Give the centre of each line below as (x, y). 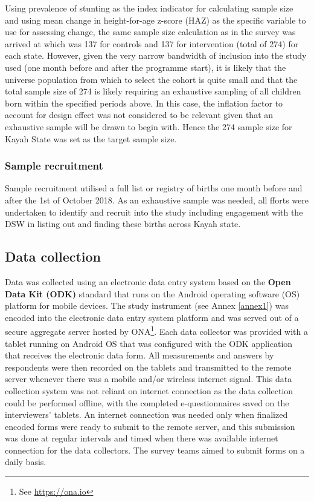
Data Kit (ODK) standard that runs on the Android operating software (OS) (152, 293)
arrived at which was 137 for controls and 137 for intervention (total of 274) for (152, 43)
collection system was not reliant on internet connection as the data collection (149, 390)
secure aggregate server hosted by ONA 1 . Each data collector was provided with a (156, 330)
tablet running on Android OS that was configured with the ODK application (149, 343)
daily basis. (26, 462)
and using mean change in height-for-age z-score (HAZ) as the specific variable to (155, 20)
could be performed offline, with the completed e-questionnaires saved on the (147, 402)
